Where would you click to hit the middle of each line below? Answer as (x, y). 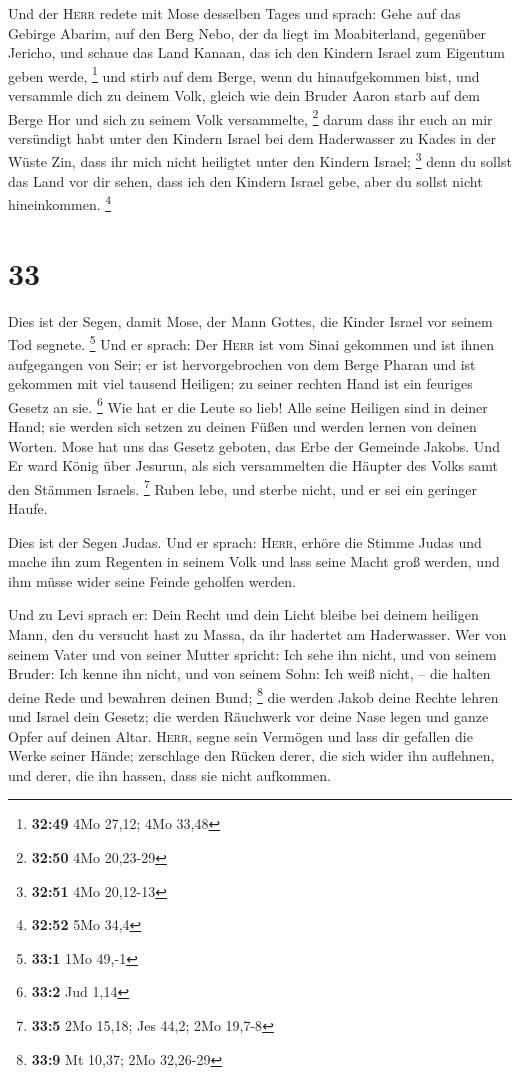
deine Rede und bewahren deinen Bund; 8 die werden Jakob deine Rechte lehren (253, 695)
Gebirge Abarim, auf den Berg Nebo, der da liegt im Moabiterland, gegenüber (247, 32)
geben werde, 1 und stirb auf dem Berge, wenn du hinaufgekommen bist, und (244, 74)
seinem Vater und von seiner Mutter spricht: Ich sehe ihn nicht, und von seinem (252, 653)
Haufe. (28, 508)
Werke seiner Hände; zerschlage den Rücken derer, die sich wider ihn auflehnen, (251, 755)
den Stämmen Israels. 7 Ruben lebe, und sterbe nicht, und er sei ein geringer (242, 487)
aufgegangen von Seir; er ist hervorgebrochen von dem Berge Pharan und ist (242, 363)
